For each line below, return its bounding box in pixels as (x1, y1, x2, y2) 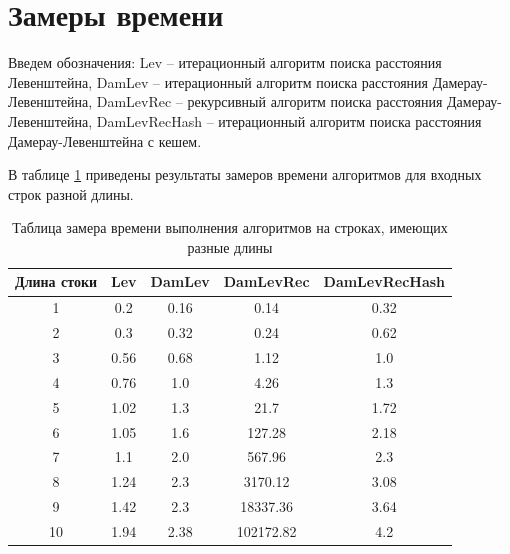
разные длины (187, 236, 273, 257)
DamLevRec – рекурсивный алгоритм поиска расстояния (96, 91, 443, 112)
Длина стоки (15, 271, 98, 292)
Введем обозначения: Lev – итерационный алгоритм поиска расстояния (8, 52, 442, 73)
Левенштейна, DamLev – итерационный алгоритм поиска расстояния (8, 71, 429, 92)
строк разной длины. (8, 183, 134, 204)
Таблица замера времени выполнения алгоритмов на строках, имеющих (12, 217, 448, 238)
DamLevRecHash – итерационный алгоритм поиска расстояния (96, 110, 482, 131)
